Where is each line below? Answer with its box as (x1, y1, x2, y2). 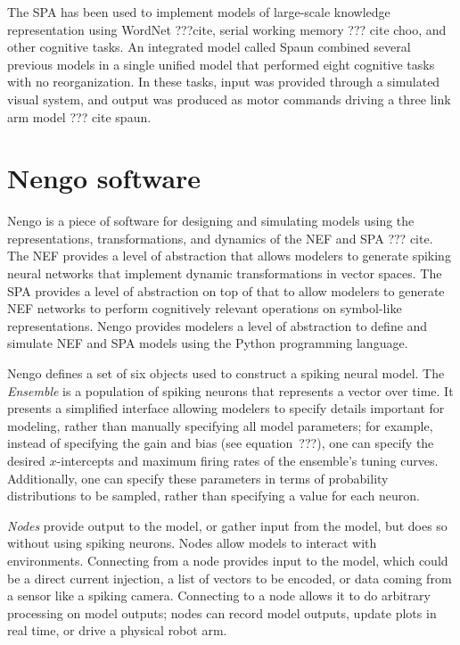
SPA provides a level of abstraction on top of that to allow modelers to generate (7, 281, 445, 300)
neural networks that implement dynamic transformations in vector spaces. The (7, 264, 442, 283)
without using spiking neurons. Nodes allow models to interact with (7, 533, 377, 552)
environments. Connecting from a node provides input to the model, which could (7, 550, 448, 569)
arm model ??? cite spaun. (7, 107, 152, 126)
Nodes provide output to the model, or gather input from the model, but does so (7, 516, 448, 534)
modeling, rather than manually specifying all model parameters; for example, (7, 416, 433, 434)
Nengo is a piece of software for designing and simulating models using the (7, 211, 415, 230)
